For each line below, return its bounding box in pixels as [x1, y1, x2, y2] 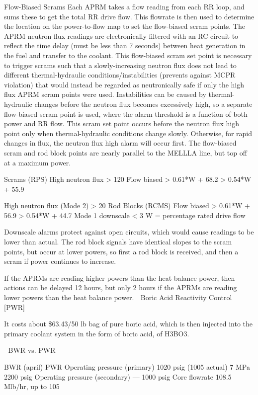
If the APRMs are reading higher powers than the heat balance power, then [4, 272, 235, 283]
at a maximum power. [4, 157, 71, 167]
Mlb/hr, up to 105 [4, 381, 60, 392]
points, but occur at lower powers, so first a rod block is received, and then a [4, 246, 239, 256]
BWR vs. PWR [8, 345, 56, 355]
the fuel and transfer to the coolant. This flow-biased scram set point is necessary [4, 50, 252, 60]
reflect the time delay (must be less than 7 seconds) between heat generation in [4, 40, 246, 51]
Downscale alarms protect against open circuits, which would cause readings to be [4, 227, 254, 237]
